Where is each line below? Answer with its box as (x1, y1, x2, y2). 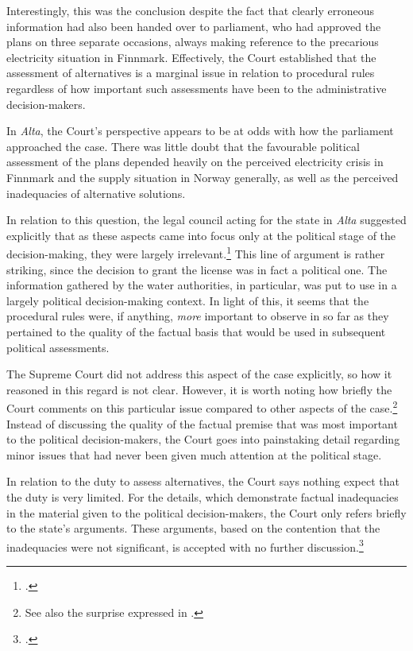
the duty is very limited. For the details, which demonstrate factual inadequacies (6, 488, 399, 505)
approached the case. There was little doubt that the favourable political (6, 138, 360, 154)
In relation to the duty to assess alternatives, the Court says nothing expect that (6, 473, 399, 490)
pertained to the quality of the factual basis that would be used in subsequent (6, 323, 386, 339)
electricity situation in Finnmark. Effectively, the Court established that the (6, 48, 376, 65)
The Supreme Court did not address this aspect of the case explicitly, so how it (6, 366, 392, 382)
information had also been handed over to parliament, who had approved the (6, 17, 381, 34)
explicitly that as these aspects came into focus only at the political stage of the (6, 227, 396, 243)
